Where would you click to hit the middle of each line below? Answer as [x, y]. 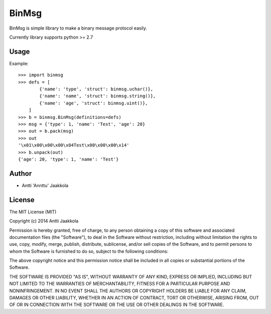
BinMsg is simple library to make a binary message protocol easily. [78, 28]
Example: [19, 63]
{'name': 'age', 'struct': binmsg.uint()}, [94, 103]
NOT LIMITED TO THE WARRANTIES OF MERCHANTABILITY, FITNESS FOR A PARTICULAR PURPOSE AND [120, 284]
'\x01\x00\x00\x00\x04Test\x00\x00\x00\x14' [74, 145]
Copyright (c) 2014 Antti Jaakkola [44, 221]
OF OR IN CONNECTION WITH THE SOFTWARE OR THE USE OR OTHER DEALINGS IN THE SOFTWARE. [117, 305]
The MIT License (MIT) [33, 212]
